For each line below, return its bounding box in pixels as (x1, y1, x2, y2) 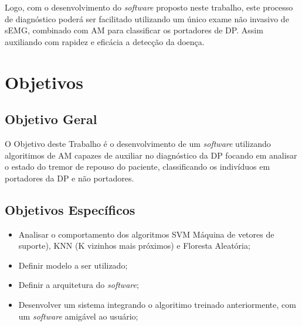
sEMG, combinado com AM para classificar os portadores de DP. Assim (5, 24, 263, 36)
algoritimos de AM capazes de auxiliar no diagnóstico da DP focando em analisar (5, 149, 297, 161)
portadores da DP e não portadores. (5, 171, 134, 184)
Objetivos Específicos (5, 200, 135, 218)
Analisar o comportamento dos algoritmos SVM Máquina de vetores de (18, 228, 274, 240)
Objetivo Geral (5, 110, 97, 128)
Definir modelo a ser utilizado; (18, 259, 128, 271)
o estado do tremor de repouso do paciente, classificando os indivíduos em (5, 160, 270, 173)
